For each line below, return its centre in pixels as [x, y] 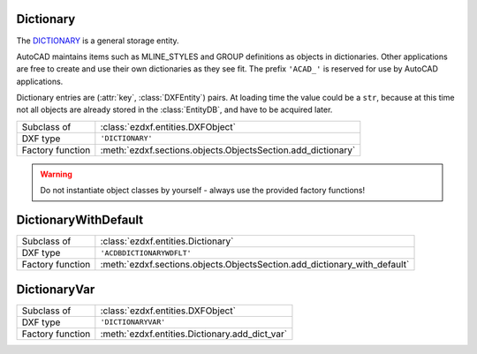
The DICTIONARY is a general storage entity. [98, 41]
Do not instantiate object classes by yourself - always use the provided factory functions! [203, 191]
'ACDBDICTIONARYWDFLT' [146, 253]
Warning [56, 174]
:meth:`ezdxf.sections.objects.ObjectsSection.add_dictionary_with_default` [255, 265]
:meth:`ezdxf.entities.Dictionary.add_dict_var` [193, 334]
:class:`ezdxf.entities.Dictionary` [167, 241]
